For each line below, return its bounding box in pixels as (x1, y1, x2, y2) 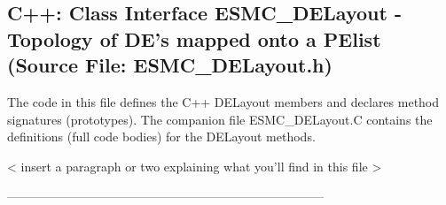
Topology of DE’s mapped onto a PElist (7, 25, 381, 52)
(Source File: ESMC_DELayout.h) (7, 51, 333, 79)
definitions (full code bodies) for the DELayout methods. (7, 127, 316, 146)
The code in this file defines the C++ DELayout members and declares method (7, 92, 440, 110)
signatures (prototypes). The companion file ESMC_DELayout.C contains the (7, 110, 433, 128)
